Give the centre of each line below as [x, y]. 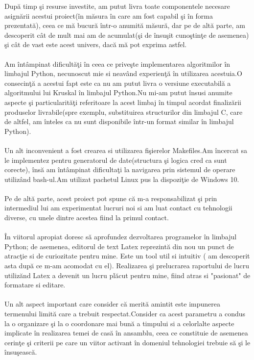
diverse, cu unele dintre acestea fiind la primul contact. [87, 218]
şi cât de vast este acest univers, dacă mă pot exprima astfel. [96, 44]
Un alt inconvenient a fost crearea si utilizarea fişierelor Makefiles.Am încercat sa [126, 150]
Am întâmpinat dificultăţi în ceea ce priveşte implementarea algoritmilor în [117, 64]
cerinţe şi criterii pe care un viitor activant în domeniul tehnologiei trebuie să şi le [127, 342]
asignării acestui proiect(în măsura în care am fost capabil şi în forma [109, 15]
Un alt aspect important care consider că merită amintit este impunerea [112, 304]
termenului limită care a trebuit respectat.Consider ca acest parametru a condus [125, 313]
